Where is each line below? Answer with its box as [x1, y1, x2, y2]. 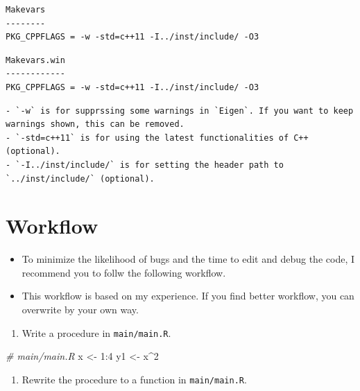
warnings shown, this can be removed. [6, 119, 185, 130]
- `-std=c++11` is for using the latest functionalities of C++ [6, 132, 309, 143]
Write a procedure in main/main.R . [22, 325, 171, 340]
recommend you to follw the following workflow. [22, 265, 226, 279]
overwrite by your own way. [22, 302, 139, 317]
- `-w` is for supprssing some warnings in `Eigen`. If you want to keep [6, 105, 354, 116]
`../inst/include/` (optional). [6, 173, 155, 184]
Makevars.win [6, 55, 65, 65]
